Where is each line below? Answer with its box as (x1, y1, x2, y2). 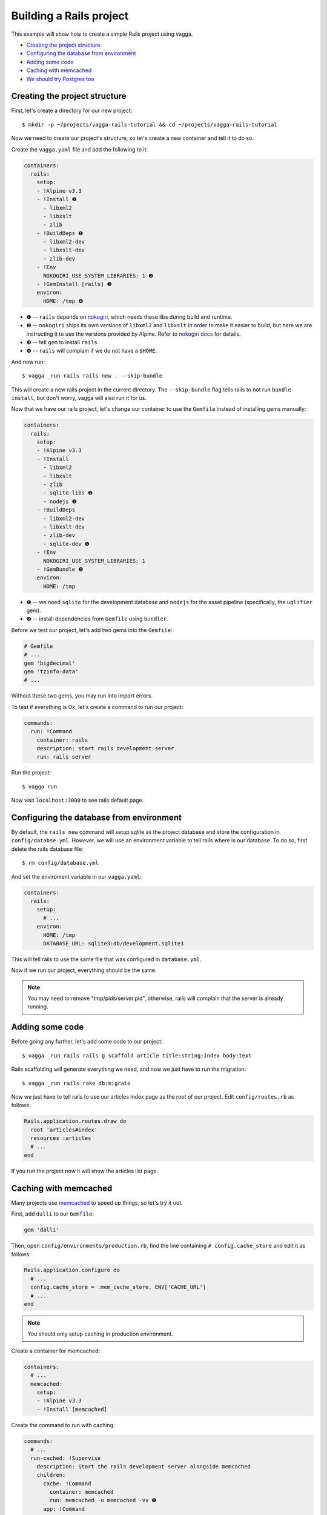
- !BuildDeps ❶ (36, 230, 84, 236)
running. (27, 1003, 48, 1010)
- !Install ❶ (36, 196, 77, 203)
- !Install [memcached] (36, 1406, 107, 1413)
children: (36, 1471, 66, 1479)
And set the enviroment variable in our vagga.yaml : (11, 873, 142, 880)
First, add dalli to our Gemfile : (11, 1210, 94, 1217)
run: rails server (36, 753, 91, 761)
